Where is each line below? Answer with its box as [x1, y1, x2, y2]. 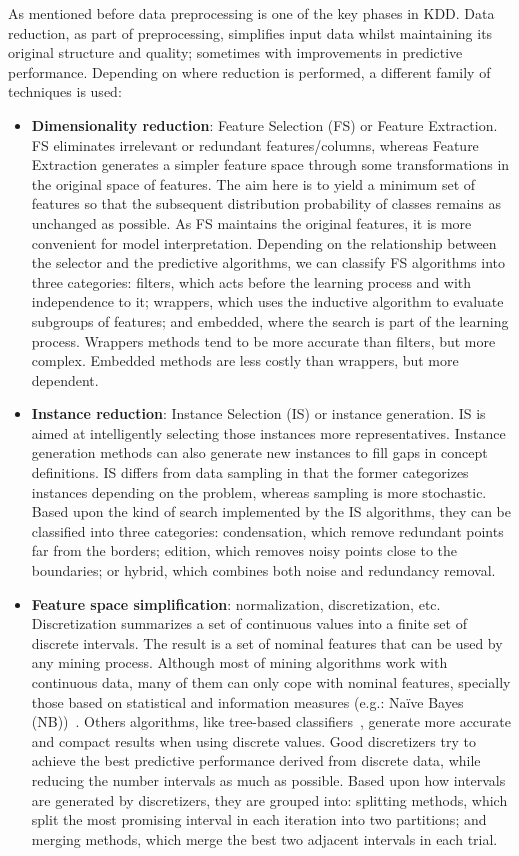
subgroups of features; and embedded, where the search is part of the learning [31, 310, 509, 331]
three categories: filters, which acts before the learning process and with [31, 271, 472, 292]
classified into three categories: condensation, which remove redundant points [31, 520, 504, 541]
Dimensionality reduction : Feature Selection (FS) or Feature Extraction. [31, 114, 498, 135]
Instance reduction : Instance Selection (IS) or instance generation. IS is [31, 403, 486, 424]
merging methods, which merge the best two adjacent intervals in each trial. [31, 828, 498, 849]
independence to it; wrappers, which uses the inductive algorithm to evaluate [31, 291, 504, 312]
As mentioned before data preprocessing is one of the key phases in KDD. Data [8, 3, 495, 23]
